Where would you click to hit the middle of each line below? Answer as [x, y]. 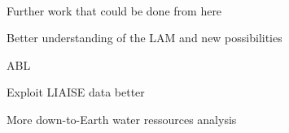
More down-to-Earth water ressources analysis [122, 119]
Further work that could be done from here [114, 10]
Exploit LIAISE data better [76, 92]
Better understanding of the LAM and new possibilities [144, 38]
